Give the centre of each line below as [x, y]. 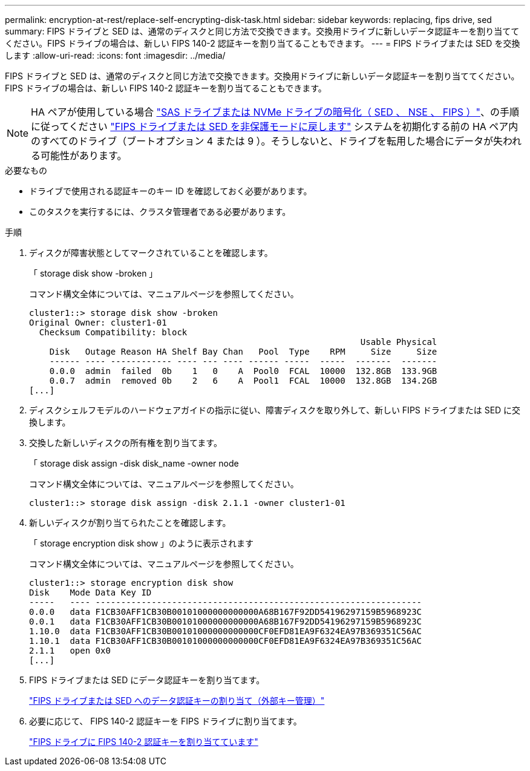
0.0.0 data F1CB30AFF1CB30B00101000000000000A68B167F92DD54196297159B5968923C [226, 612]
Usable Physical [399, 342]
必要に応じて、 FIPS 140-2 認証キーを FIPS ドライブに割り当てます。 [165, 721]
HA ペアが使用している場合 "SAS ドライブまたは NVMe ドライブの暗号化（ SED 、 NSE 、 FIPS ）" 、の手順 [275, 112]
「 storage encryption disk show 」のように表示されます [142, 543]
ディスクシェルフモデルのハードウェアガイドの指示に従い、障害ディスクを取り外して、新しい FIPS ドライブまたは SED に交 [275, 410]
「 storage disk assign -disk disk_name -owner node [134, 463]
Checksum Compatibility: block [113, 332]
